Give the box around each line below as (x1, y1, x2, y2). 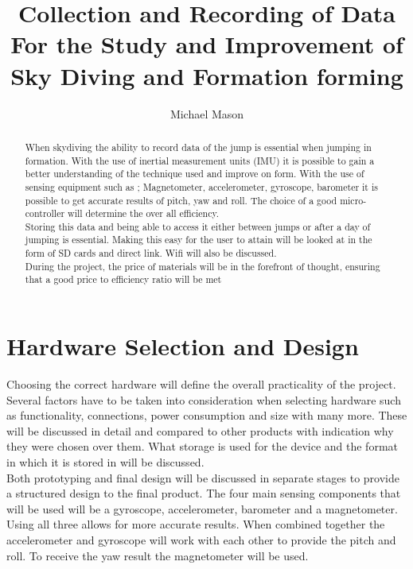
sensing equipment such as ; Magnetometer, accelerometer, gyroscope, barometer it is (25, 180, 378, 193)
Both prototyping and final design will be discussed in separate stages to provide (6, 469, 399, 486)
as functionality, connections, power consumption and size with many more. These (6, 407, 407, 424)
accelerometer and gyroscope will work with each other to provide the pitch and (6, 531, 396, 548)
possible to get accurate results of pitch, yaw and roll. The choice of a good (25, 193, 337, 207)
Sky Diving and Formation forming (10, 59, 403, 91)
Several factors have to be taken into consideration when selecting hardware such (6, 391, 401, 408)
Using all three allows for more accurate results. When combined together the (6, 516, 385, 532)
